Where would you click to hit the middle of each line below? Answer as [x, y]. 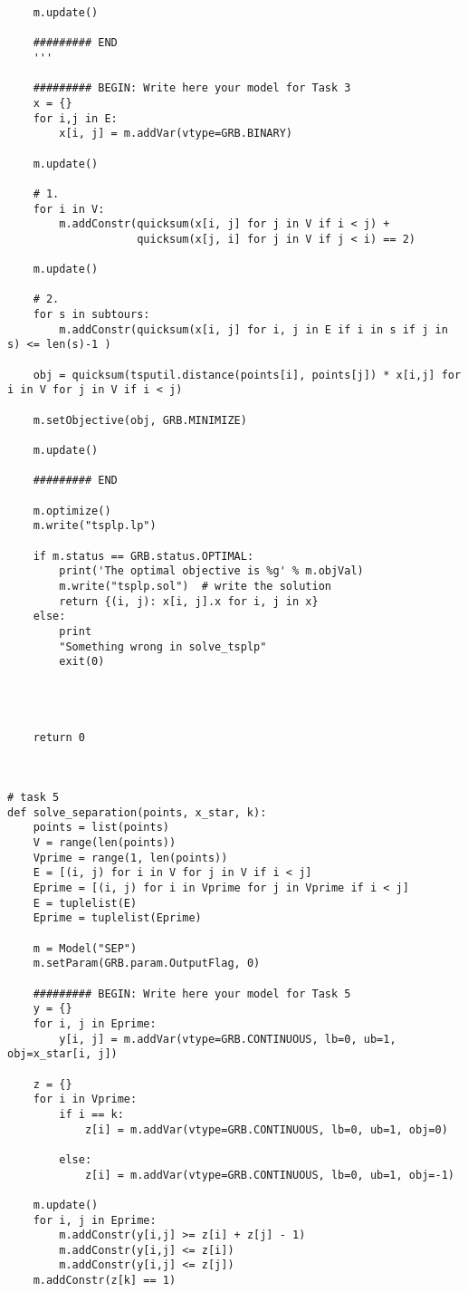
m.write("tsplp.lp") [95, 526]
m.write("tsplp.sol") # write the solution [195, 586]
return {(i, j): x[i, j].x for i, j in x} [189, 601]
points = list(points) [101, 828]
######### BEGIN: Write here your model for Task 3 [192, 88]
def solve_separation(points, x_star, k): [137, 812]
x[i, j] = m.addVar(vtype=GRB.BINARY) [176, 134]
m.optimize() [72, 511]
